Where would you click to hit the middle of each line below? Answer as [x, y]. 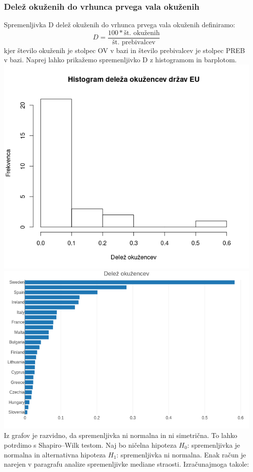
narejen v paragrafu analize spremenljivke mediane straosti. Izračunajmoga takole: [126, 464]
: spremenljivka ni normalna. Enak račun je [181, 454]
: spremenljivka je [214, 445]
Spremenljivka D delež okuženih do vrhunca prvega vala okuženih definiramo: [120, 25]
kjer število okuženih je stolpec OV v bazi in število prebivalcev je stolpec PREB [125, 50]
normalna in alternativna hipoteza [55, 454]
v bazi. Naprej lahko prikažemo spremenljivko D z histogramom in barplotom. [120, 60]
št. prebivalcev [134, 42]
